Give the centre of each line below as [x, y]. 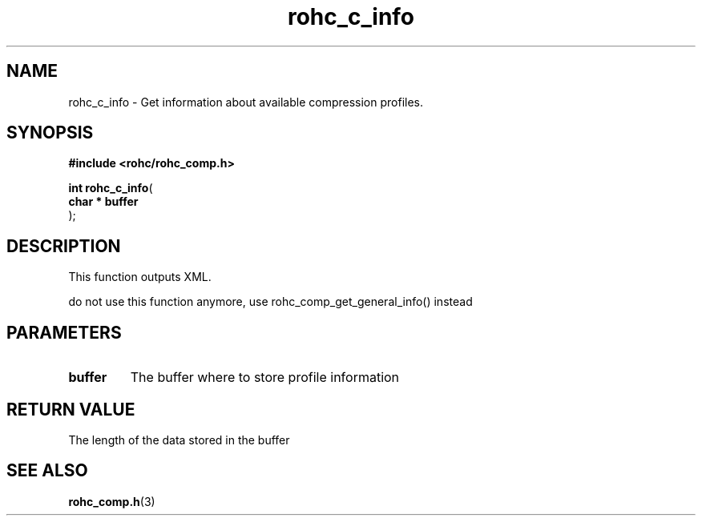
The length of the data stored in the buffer [179, 440]
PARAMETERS [64, 332]
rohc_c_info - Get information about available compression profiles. [246, 102]
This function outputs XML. [140, 277]
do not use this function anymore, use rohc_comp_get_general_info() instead [270, 302]
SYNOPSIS [50, 133]
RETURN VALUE [71, 409]
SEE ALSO [47, 471]
